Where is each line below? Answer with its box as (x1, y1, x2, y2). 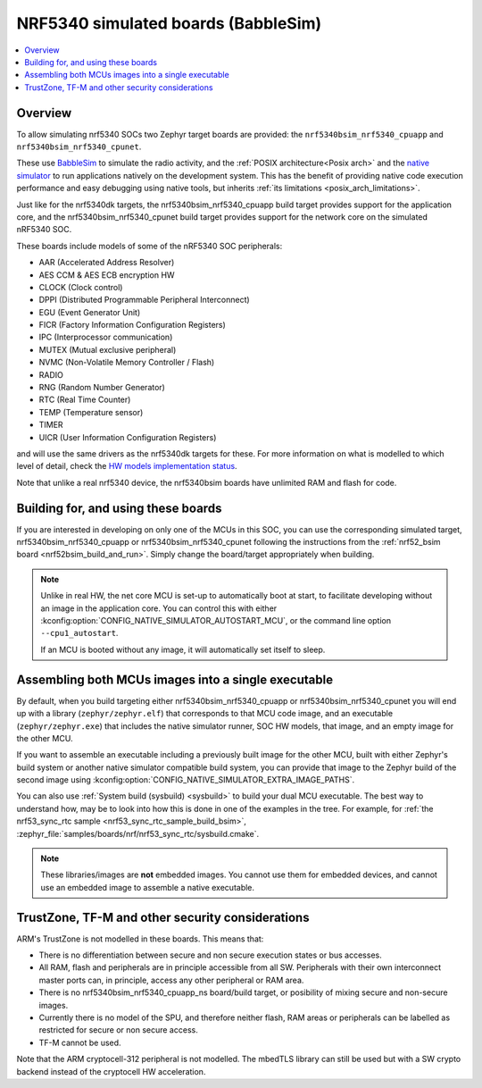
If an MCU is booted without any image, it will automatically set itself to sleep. (40, 644, 326, 655)
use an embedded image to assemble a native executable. (40, 882, 254, 892)
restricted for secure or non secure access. (38, 1025, 198, 1035)
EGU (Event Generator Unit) (38, 306, 141, 317)
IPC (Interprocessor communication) (38, 331, 173, 343)
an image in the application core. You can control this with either (40, 603, 278, 614)
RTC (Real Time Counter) (38, 394, 131, 406)
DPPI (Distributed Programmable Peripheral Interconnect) (38, 295, 250, 305)
